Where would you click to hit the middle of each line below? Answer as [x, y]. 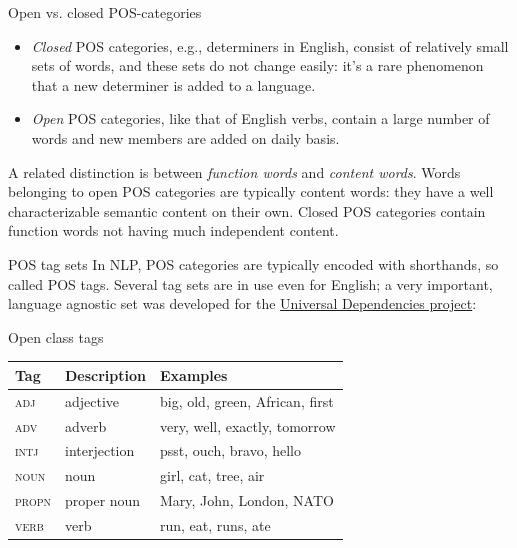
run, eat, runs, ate [215, 524]
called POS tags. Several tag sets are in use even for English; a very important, [250, 283]
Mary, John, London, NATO [247, 500]
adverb [85, 425]
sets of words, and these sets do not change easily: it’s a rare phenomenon [257, 65]
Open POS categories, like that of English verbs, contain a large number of [260, 118]
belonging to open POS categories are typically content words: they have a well [251, 191]
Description [105, 374]
